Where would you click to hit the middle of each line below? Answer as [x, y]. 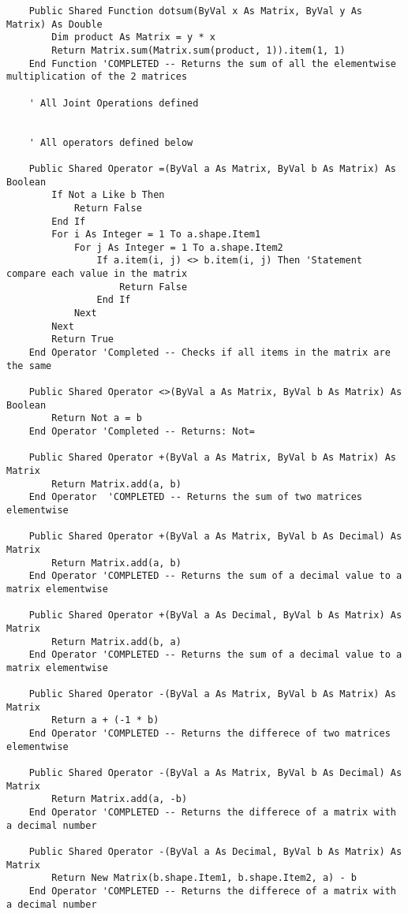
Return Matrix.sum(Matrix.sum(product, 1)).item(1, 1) [198, 50]
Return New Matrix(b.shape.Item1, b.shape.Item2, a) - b [204, 878]
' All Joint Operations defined [114, 103]
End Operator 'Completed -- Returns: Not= [142, 431]
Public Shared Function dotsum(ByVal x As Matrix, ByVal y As [196, 11]
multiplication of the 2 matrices [97, 77]
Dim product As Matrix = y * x [133, 37]
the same [29, 366]
